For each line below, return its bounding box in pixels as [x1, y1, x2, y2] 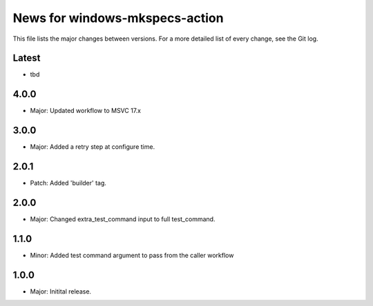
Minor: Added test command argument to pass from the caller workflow [30, 251, 234, 259]
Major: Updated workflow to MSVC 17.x [30, 107, 142, 115]
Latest [12, 52, 41, 64]
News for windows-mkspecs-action [12, 10, 224, 25]
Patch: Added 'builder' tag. [30, 179, 107, 187]
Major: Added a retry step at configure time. [30, 143, 155, 151]
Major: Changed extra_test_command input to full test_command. [30, 215, 216, 223]
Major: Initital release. [30, 287, 92, 296]
